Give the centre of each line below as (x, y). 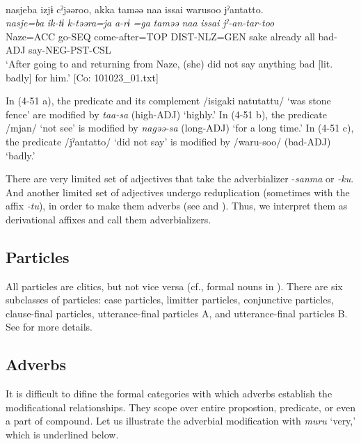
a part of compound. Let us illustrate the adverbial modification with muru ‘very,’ (181, 421)
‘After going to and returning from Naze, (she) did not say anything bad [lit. (169, 63)
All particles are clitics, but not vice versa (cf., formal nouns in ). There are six (174, 286)
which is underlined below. (62, 435)
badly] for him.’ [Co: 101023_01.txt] (82, 77)
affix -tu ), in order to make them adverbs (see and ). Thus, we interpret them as (177, 206)
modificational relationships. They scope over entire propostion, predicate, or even (181, 407)
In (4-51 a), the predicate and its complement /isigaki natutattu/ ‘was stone (168, 101)
